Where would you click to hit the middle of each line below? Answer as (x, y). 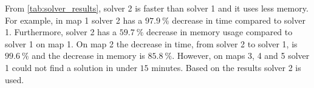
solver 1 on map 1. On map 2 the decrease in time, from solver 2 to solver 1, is (151, 43)
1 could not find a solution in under (71, 67)
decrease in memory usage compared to (220, 32)
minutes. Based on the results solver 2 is (226, 67)
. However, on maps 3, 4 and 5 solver (241, 56)
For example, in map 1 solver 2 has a (74, 20)
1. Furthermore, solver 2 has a (61, 32)
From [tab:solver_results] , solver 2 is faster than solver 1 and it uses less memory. (157, 8)
